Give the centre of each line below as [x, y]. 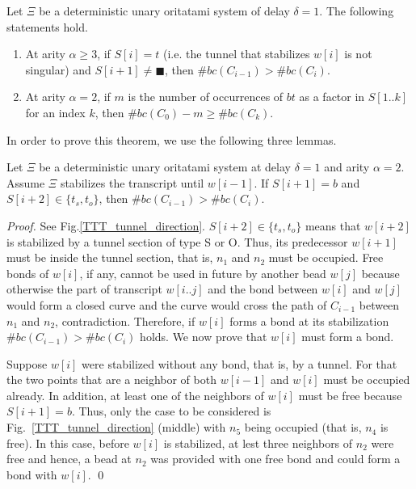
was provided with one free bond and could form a [275, 459]
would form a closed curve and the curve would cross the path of [167, 304]
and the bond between [263, 289]
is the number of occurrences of [206, 97]
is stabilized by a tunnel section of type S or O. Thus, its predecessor [177, 241]
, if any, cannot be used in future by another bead [203, 273]
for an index [55, 112]
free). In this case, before [68, 443]
